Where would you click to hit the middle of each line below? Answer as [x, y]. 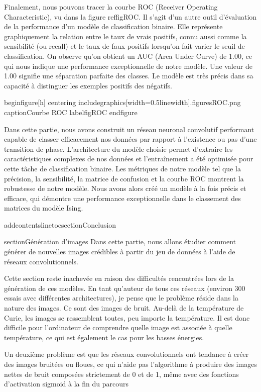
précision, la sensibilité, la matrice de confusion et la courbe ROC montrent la [124, 178]
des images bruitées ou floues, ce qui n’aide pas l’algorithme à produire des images [130, 364]
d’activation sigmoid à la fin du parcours [66, 384]
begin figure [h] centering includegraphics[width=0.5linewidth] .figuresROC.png [122, 102]
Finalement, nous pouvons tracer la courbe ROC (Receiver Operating [111, 7]
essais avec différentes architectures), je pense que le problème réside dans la [121, 298]
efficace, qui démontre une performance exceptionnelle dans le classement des [122, 198]
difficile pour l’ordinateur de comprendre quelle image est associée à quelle [118, 327]
